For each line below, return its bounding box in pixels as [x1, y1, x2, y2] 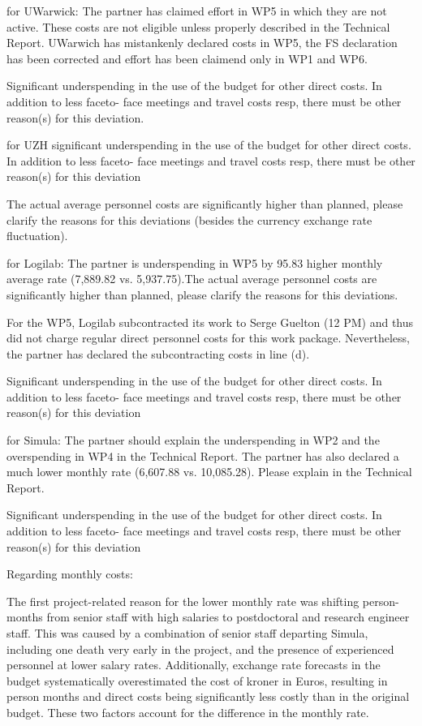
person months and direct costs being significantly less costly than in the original [6, 688, 410, 705]
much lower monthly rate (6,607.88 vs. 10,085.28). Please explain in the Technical [6, 463, 412, 480]
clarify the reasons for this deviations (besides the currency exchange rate [6, 211, 372, 228]
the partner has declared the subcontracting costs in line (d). [6, 345, 310, 362]
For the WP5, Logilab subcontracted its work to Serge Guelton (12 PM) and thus [6, 313, 414, 330]
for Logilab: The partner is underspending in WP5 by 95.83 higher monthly [6, 254, 383, 271]
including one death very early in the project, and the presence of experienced [6, 640, 394, 657]
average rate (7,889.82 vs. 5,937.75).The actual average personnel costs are [6, 270, 377, 287]
